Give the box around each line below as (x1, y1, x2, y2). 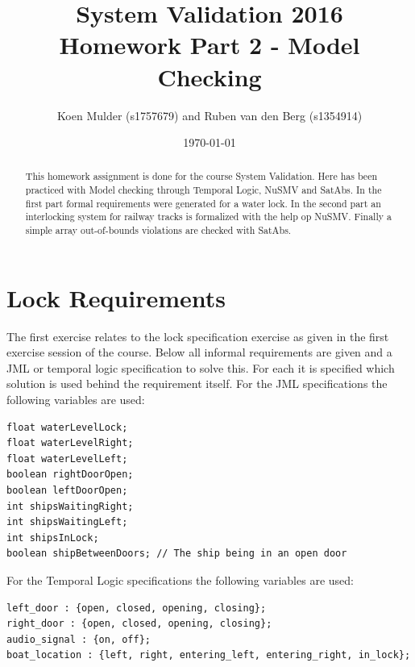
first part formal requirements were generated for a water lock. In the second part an (25, 196, 381, 210)
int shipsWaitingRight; (6, 500, 134, 512)
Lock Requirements (6, 281, 226, 314)
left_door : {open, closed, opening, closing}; (6, 602, 267, 614)
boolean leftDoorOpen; (6, 485, 128, 497)
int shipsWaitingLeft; (6, 516, 128, 528)
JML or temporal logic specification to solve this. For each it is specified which (6, 359, 395, 376)
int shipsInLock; (6, 532, 99, 544)
